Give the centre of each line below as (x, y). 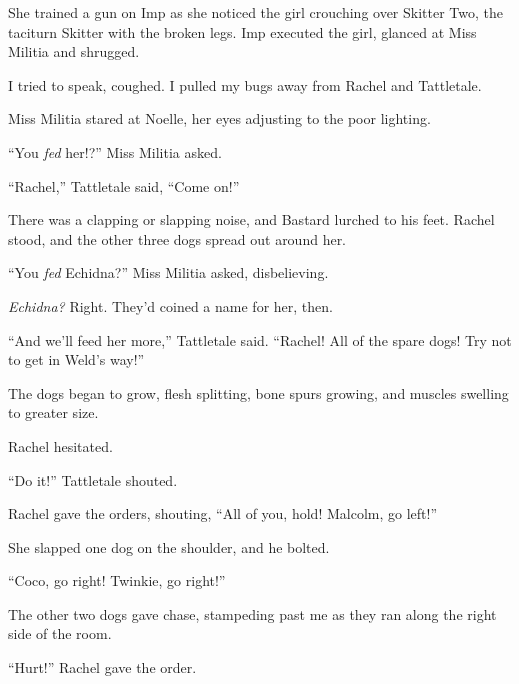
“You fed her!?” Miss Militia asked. (115, 151)
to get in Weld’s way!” (76, 359)
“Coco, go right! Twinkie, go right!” (117, 580)
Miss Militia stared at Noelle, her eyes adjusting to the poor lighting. (219, 118)
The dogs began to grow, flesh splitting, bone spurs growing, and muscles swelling (258, 392)
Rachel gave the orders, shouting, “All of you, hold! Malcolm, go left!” (222, 513)
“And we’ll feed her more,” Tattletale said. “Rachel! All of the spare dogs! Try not (260, 339)
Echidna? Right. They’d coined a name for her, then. (170, 305)
